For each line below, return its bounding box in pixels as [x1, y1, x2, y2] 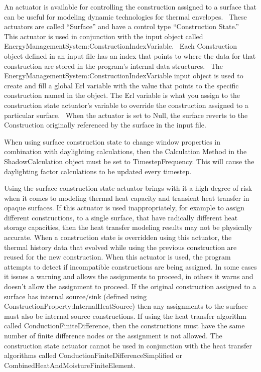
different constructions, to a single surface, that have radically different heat [4, 212, 238, 222]
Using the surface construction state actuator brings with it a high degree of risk [4, 183, 252, 193]
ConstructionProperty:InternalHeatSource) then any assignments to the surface [4, 301, 248, 311]
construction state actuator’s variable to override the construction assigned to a [4, 99, 248, 110]
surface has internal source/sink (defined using [4, 291, 147, 301]
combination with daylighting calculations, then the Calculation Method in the [4, 146, 247, 157]
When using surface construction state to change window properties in [4, 136, 221, 147]
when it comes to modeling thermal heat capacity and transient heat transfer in [4, 192, 249, 203]
